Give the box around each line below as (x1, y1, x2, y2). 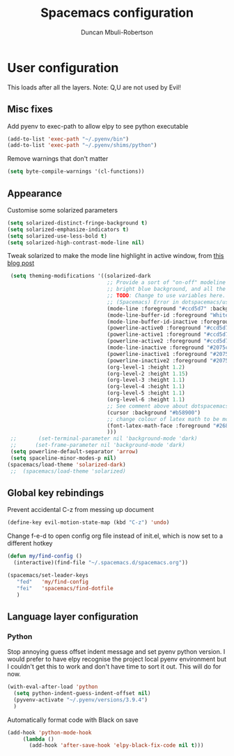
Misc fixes (7, 104, 54, 115)
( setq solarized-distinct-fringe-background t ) (7, 219, 148, 227)
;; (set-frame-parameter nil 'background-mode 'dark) (10, 442, 186, 449)
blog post (7, 259, 35, 267)
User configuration (7, 59, 119, 76)
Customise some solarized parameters (7, 206, 118, 214)
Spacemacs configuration (40, 5, 194, 21)
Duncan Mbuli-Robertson (81, 28, 153, 36)
